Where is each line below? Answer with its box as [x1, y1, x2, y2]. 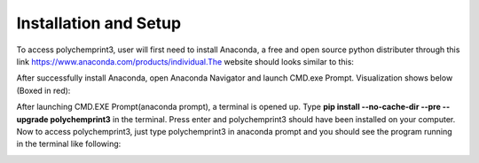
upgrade [16, 113, 49, 124]
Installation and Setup [16, 13, 182, 33]
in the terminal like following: [16, 138, 122, 150]
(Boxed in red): [16, 85, 71, 96]
